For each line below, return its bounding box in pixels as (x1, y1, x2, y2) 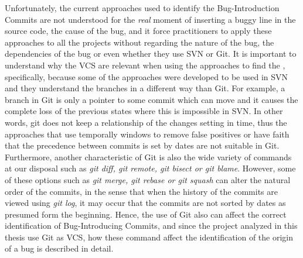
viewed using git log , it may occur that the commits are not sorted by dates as (5, 197, 286, 209)
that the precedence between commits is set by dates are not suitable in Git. (5, 139, 280, 152)
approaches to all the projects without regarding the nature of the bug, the (5, 36, 274, 48)
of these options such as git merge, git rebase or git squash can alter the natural (5, 173, 291, 185)
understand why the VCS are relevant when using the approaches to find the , (5, 59, 285, 71)
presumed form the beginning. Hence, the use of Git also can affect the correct (5, 208, 287, 220)
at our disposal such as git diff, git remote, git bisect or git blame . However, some (5, 162, 296, 174)
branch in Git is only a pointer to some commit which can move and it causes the (5, 93, 298, 105)
